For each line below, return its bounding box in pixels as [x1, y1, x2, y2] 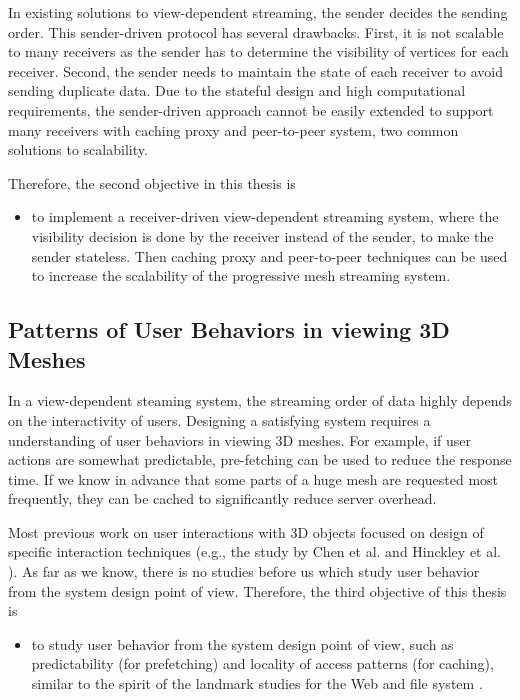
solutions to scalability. [8, 139, 148, 160]
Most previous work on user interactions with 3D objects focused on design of [8, 521, 484, 542]
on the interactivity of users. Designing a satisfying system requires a [8, 409, 431, 430]
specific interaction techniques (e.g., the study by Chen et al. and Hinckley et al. [8, 541, 501, 562]
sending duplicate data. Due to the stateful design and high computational [8, 80, 466, 101]
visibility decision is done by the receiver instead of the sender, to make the [31, 225, 494, 246]
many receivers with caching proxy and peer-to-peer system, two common [8, 119, 459, 140]
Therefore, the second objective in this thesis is [8, 172, 296, 193]
